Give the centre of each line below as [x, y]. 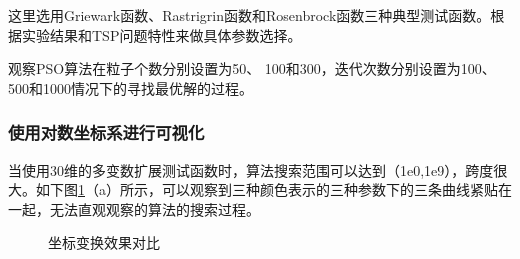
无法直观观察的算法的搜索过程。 [154, 208]
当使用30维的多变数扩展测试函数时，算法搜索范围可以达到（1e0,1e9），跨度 [251, 169]
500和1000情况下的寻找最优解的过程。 [130, 87]
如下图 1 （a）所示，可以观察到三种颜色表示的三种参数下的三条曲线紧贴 [266, 189]
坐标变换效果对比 [104, 242]
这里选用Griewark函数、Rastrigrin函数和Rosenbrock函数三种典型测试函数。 [249, 15]
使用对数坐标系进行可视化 [106, 132]
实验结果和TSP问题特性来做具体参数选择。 [161, 34]
